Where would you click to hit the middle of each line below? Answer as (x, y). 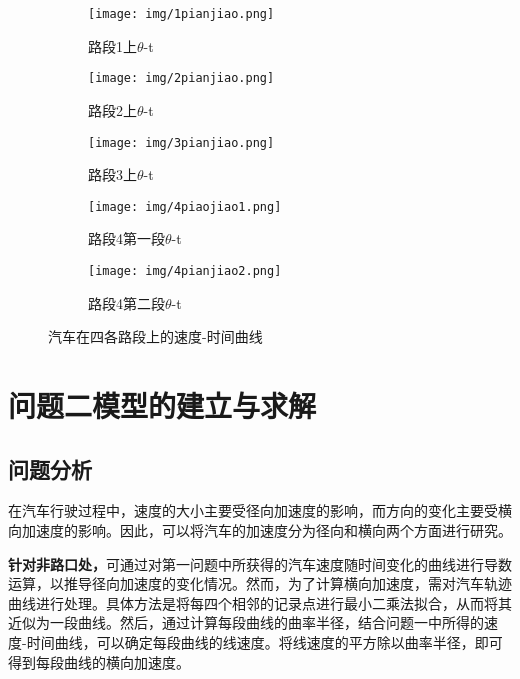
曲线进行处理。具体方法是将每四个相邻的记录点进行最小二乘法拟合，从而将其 (260, 602)
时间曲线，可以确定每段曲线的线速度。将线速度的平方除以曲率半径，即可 (264, 641)
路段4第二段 (126, 302)
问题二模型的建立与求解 (162, 405)
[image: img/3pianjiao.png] (181, 142)
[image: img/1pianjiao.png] (181, 14)
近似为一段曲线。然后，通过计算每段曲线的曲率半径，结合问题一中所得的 (246, 622)
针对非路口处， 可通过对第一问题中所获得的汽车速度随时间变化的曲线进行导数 (260, 563)
